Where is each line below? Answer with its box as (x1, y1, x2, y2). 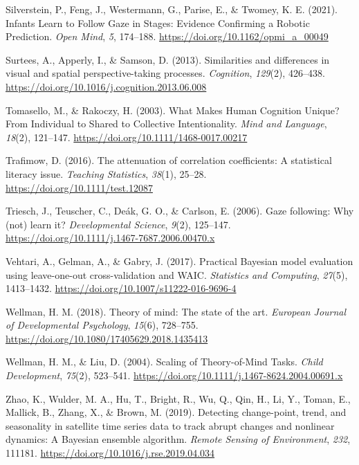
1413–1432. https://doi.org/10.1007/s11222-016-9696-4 (6, 281, 237, 295)
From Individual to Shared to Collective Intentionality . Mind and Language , (6, 116, 327, 131)
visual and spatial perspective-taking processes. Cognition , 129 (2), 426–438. (6, 66, 325, 80)
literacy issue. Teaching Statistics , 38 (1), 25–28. (6, 166, 207, 181)
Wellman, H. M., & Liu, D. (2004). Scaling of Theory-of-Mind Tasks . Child (6, 354, 323, 369)
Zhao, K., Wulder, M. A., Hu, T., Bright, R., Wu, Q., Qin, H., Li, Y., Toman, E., (6, 391, 351, 405)
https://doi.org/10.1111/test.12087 (6, 180, 153, 194)
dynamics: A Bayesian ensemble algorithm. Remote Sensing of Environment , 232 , (6, 432, 351, 446)
